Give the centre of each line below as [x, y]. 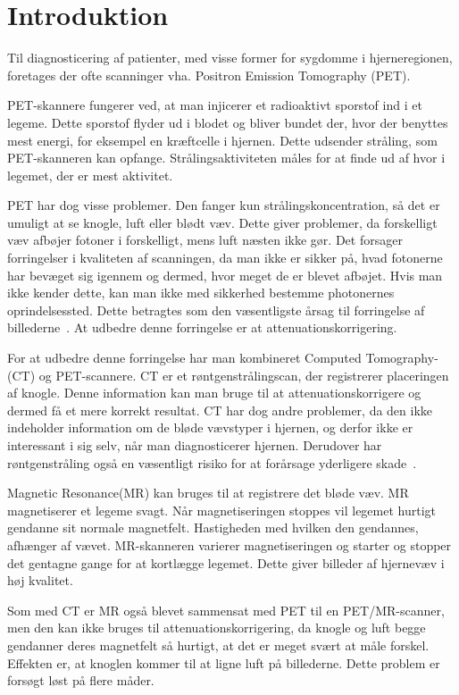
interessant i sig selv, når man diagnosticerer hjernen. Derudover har [195, 445]
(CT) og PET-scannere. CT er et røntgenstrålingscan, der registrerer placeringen [228, 375]
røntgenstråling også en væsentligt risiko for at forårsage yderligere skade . [212, 462]
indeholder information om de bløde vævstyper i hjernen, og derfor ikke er [210, 427]
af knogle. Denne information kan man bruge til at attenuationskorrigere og [214, 393]
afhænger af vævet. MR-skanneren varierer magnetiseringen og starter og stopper [229, 544]
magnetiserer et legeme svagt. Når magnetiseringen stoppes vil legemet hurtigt [222, 510]
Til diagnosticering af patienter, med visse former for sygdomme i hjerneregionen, [230, 58]
